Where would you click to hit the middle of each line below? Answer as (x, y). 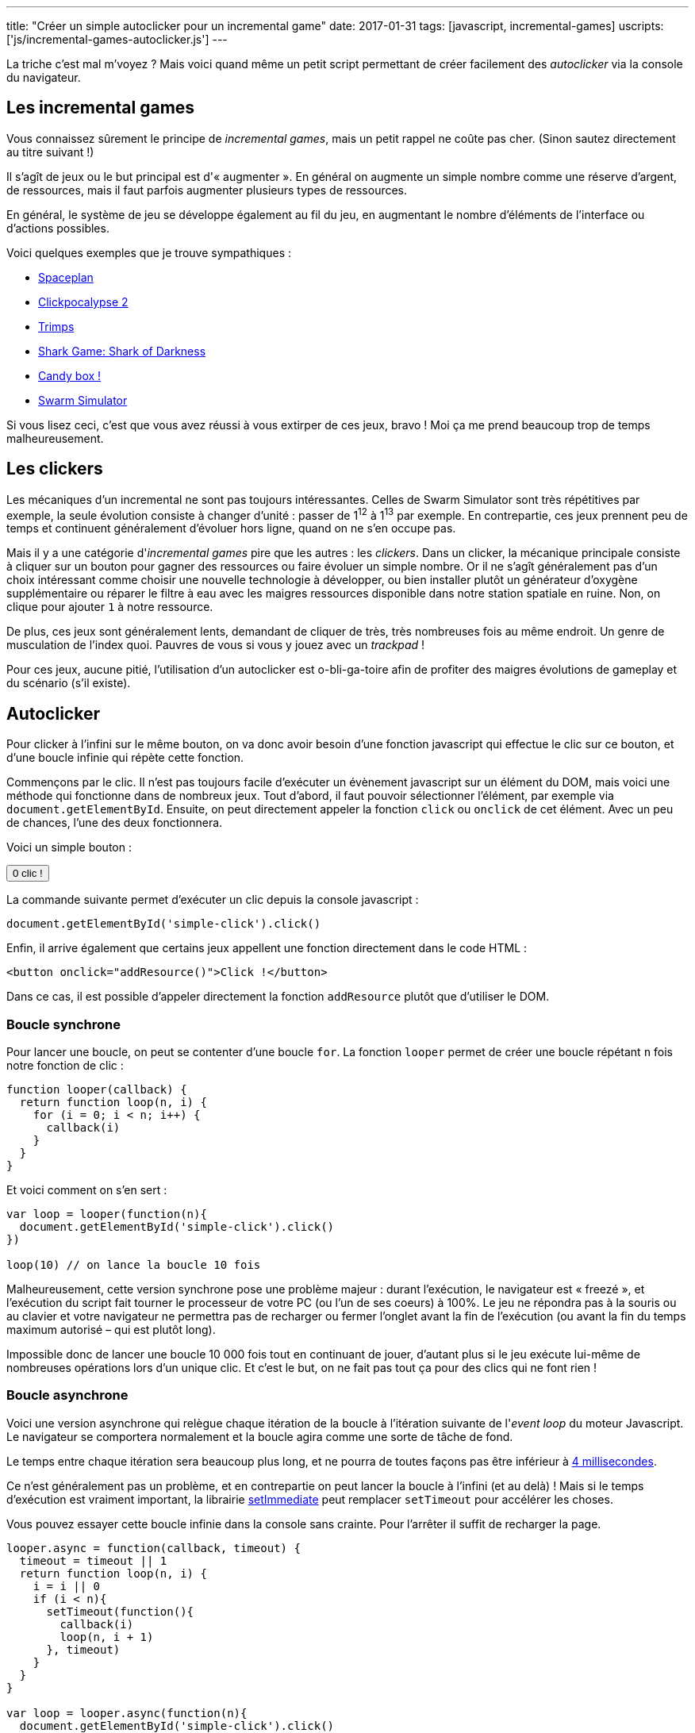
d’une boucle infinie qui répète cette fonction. (125, 758)
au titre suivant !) (50, 152)
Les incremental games (101, 108)
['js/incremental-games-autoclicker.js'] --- (117, 39)
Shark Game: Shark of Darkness (122, 351)
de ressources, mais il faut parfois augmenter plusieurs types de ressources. (207, 190)
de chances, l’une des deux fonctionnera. (115, 823)
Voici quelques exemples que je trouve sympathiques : (149, 252)
